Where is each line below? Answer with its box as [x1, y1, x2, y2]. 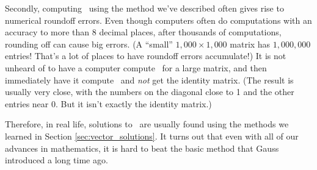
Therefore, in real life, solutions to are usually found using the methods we [5, 118, 289, 130]
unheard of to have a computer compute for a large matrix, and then [5, 61, 267, 74]
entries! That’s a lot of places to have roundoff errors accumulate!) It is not [5, 49, 286, 62]
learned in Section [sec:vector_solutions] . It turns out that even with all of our [5, 129, 299, 142]
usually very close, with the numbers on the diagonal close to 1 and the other [5, 85, 294, 98]
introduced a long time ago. [5, 154, 108, 166]
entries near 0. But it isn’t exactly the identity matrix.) [5, 97, 212, 110]
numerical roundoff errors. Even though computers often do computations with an [5, 13, 312, 26]
